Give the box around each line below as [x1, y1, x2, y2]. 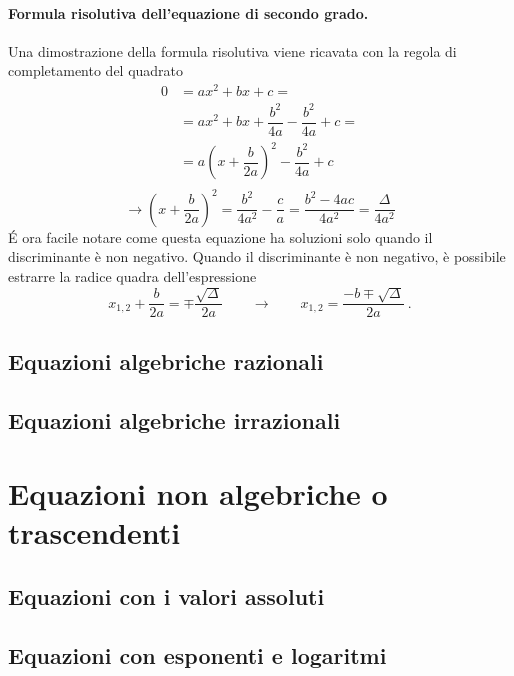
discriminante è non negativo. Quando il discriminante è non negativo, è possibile [8, 246, 506, 267]
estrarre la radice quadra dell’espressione [8, 265, 257, 286]
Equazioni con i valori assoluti [8, 580, 325, 611]
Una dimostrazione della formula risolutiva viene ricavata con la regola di [8, 40, 457, 61]
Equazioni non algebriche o [8, 473, 388, 514]
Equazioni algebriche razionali [8, 345, 324, 376]
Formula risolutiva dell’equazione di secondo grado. [8, 2, 369, 23]
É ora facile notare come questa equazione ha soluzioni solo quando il [8, 226, 433, 247]
